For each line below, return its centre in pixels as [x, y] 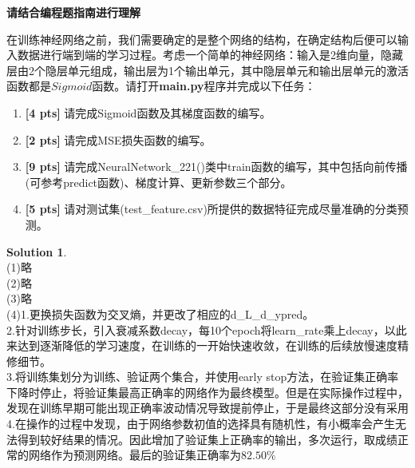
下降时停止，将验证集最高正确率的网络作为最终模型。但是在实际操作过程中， [207, 392]
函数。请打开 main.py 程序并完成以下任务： [204, 86]
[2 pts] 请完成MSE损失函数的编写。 [118, 139]
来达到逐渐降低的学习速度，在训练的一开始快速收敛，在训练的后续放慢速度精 [207, 345]
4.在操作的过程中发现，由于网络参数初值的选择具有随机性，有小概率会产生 [201, 424]
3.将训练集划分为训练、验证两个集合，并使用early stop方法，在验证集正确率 [203, 377]
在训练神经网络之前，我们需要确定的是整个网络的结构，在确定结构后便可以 [202, 39]
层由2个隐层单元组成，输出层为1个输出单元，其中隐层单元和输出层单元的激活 [207, 70]
